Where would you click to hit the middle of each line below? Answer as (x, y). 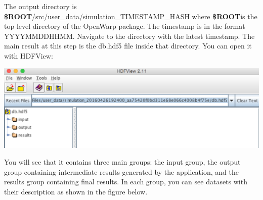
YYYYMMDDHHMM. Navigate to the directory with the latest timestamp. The (129, 36)
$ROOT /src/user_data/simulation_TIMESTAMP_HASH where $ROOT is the (131, 16)
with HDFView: (29, 55)
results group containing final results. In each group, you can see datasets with (126, 182)
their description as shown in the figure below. (76, 191)
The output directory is (40, 6)
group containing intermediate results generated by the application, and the (121, 171)
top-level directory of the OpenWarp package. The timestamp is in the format (125, 26)
